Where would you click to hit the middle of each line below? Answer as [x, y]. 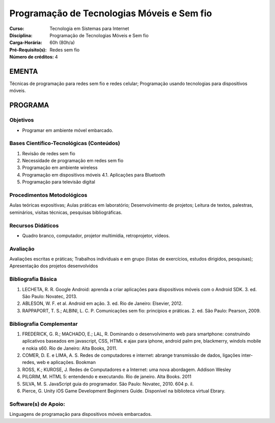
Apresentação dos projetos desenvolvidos [54, 266]
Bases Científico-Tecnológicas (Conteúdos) [65, 144]
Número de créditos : [32, 57]
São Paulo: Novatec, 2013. [50, 296]
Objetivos [22, 120]
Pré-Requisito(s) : [28, 50]
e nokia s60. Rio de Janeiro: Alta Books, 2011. [70, 348]
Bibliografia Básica [33, 279]
